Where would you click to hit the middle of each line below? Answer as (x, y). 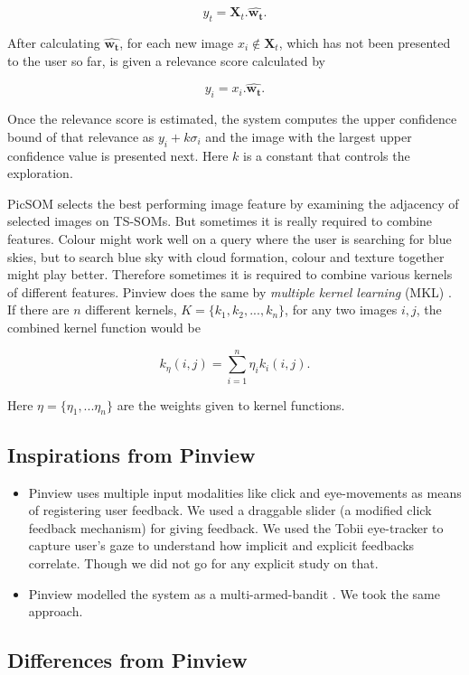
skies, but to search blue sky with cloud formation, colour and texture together (226, 256)
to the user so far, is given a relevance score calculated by (166, 60)
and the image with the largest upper (309, 136)
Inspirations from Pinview (131, 454)
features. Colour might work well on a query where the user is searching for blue (230, 238)
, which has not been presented (365, 43)
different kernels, (131, 309)
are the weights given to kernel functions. (231, 404)
